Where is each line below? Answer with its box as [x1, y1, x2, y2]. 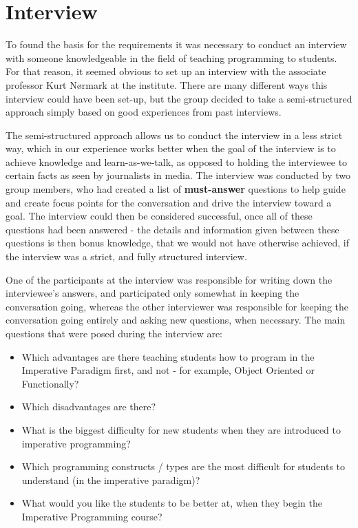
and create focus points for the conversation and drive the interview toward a [6, 195, 332, 209]
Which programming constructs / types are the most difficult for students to [21, 459, 346, 474]
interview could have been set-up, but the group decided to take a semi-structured [6, 91, 352, 105]
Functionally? [21, 376, 79, 390]
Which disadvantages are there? [21, 399, 156, 414]
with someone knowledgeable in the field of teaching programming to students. [6, 50, 337, 65]
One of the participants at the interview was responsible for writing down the [6, 272, 333, 286]
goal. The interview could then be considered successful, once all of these [6, 209, 313, 223]
